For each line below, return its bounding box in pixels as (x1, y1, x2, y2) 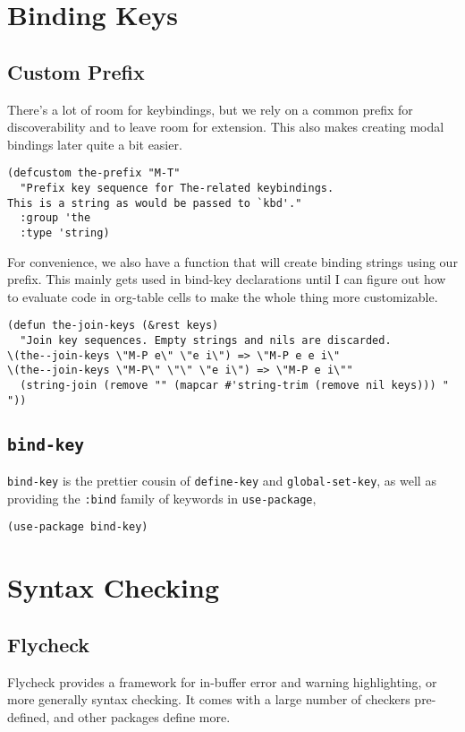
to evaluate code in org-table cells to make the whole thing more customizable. (7, 287, 438, 306)
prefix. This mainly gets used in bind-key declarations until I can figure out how (7, 270, 446, 288)
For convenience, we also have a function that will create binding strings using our (7, 252, 458, 271)
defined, (7, 707, 50, 726)
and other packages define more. (54, 707, 231, 726)
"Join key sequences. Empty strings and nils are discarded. (20, 334, 392, 348)
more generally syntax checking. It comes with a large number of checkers (7, 690, 410, 709)
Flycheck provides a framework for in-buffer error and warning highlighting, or (7, 672, 437, 691)
